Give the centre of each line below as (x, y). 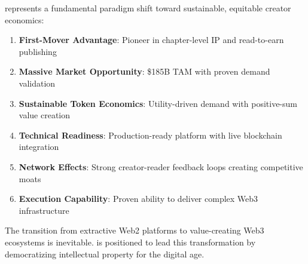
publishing (38, 51)
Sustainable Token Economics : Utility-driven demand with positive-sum (158, 103)
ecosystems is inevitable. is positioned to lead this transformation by (130, 242)
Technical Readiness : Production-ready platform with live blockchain (150, 135)
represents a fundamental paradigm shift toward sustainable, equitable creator (148, 8)
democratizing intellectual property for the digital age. (105, 254)
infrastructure (44, 210)
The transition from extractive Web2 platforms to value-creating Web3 (135, 230)
